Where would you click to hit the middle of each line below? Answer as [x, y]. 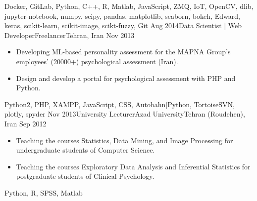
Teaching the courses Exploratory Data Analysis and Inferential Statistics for [133, 166]
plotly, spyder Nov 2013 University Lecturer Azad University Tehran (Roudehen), [125, 114]
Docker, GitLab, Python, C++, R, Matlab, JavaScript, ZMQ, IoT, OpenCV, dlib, [129, 6]
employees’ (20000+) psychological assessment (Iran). [97, 61]
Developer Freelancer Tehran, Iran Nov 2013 [70, 35]
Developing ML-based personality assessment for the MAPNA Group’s [123, 52]
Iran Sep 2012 [26, 123]
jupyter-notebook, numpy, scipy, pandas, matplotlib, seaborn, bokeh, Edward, [122, 16]
